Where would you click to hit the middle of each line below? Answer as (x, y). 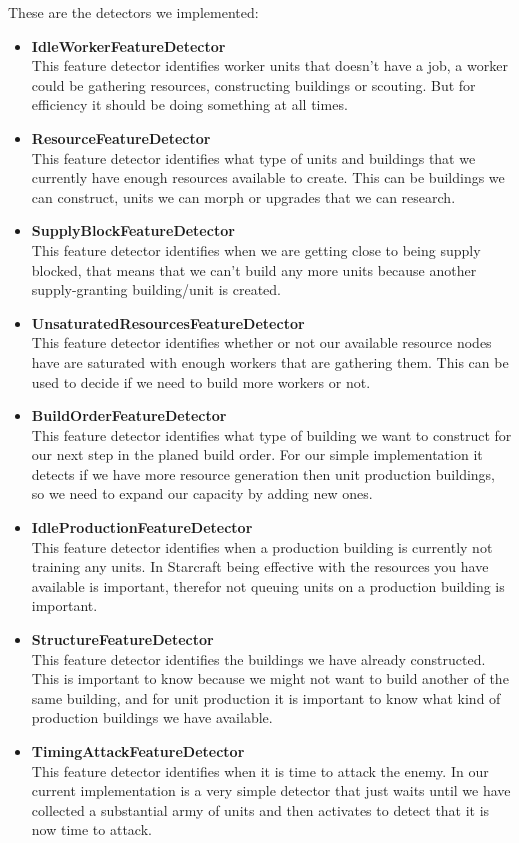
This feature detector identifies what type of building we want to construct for (271, 434)
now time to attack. (91, 829)
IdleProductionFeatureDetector (142, 527)
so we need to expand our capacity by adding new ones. (202, 493)
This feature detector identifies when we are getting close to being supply (256, 249)
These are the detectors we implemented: (133, 12)
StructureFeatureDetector (122, 639)
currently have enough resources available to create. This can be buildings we (268, 177)
